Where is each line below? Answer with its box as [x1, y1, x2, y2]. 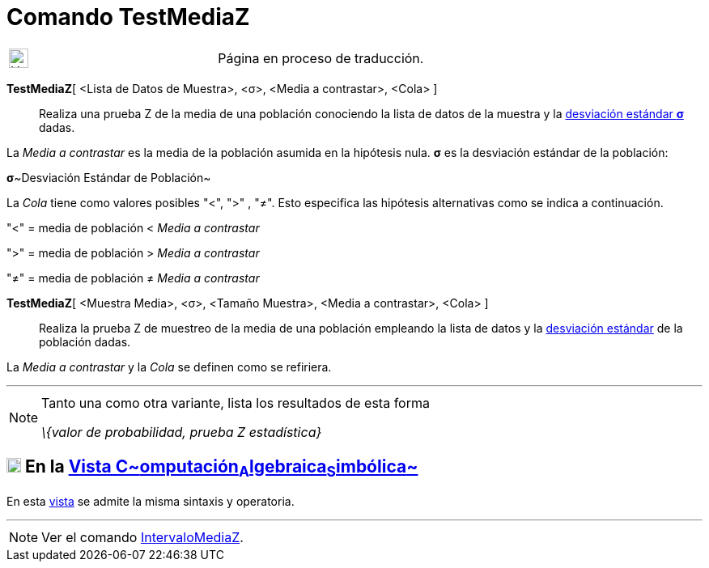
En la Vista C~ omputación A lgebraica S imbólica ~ [24, 456, 418, 481]
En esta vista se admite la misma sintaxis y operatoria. [6, 494, 295, 508]
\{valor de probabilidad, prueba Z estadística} [41, 423, 322, 440]
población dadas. [39, 334, 131, 349]
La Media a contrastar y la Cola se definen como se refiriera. [6, 359, 332, 374]
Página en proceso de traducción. [218, 49, 424, 66]
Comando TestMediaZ [6, 3, 250, 31]
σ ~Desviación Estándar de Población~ [6, 170, 211, 184]
